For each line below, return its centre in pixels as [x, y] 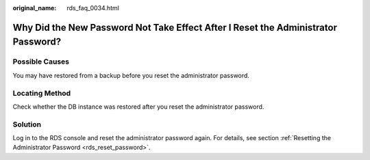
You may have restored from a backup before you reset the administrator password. [131, 75]
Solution [27, 124]
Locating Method [42, 93]
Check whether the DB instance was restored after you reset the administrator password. [138, 107]
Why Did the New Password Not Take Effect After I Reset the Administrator [175, 27]
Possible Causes [41, 62]
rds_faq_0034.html [93, 8]
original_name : [35, 8]
